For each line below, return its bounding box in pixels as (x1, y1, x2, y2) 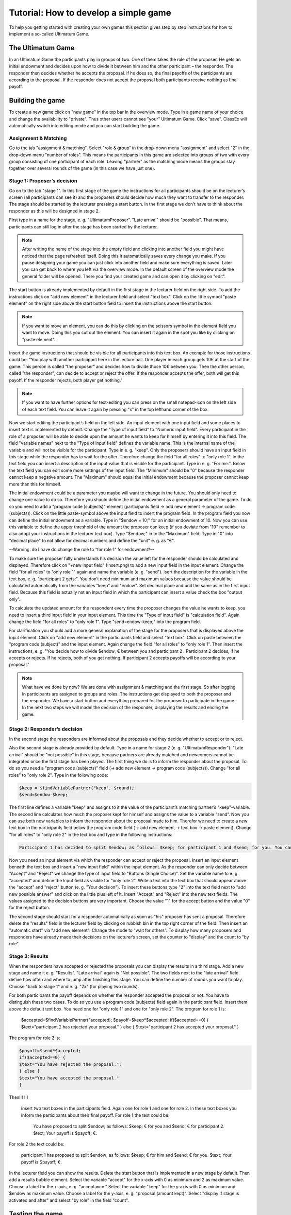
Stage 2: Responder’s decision (9, 726, 82, 732)
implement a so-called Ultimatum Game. (9, 31, 90, 36)
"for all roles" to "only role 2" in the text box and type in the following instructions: (9, 832, 173, 837)
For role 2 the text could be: (9, 1141, 65, 1147)
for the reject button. (9, 904, 50, 911)
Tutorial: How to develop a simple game (9, 7, 172, 18)
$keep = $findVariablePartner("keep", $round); (19, 785, 134, 791)
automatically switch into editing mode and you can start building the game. (9, 123, 161, 129)
